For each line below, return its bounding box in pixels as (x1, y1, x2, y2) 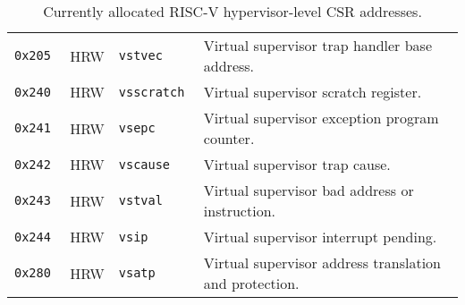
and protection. (203, 273, 300, 293)
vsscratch (118, 84, 185, 99)
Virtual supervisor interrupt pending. (203, 226, 437, 247)
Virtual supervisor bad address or (203, 180, 414, 200)
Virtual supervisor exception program (203, 107, 439, 128)
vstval (118, 193, 163, 208)
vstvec (118, 48, 163, 63)
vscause (118, 157, 171, 172)
